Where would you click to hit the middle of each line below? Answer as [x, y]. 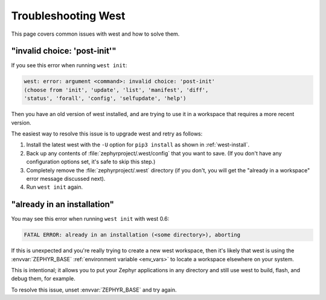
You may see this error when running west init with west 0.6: [90, 219]
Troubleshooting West [68, 16]
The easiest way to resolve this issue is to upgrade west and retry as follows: [107, 134]
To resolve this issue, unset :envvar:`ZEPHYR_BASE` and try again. [94, 290]
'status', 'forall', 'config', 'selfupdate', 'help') [105, 99]
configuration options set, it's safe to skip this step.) [91, 162]
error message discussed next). [66, 178]
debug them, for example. [43, 279]
